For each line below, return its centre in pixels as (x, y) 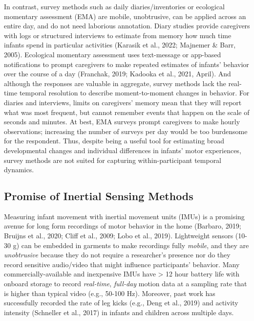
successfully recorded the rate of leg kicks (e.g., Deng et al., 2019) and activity (121, 303)
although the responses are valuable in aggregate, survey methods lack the (115, 83)
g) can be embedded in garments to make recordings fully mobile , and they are (131, 245)
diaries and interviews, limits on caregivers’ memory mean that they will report (123, 102)
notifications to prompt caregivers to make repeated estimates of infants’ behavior (127, 64)
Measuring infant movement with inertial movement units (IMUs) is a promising (124, 216)
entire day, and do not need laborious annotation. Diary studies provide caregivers (127, 26)
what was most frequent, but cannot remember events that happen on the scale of (127, 112)
